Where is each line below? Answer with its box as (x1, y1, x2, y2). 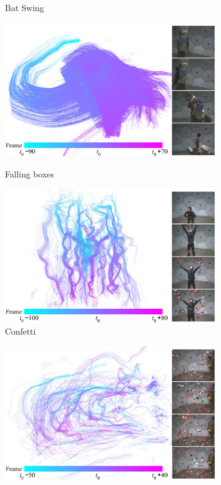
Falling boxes (5, 167, 55, 180)
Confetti (5, 325, 36, 338)
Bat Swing (5, 1, 44, 14)
